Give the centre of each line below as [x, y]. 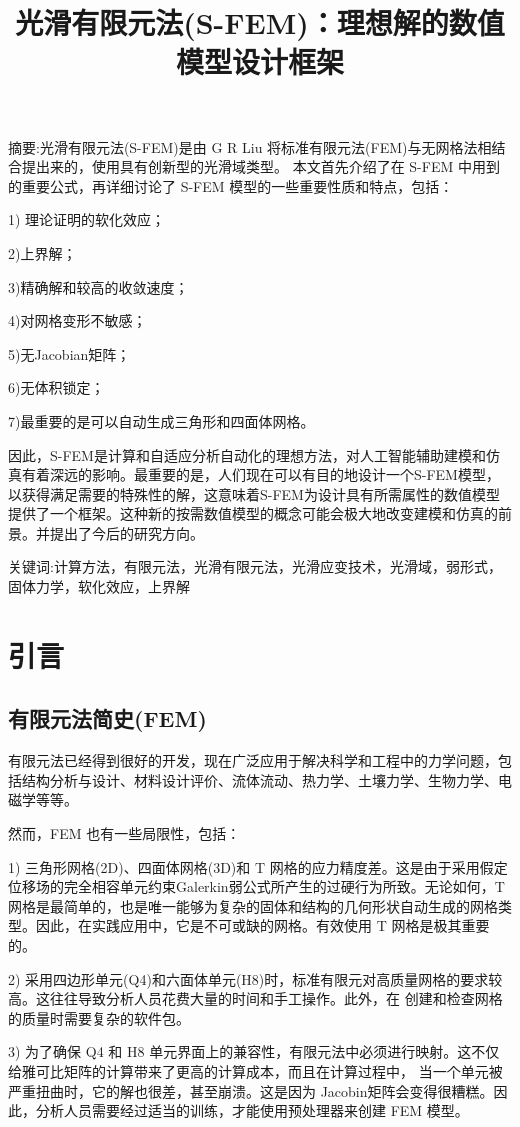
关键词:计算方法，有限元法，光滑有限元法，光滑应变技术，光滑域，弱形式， [255, 566]
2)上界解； [42, 252]
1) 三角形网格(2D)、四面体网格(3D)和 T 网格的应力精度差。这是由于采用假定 [258, 866]
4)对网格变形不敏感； [77, 320]
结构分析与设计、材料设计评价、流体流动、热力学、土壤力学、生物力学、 [259, 779]
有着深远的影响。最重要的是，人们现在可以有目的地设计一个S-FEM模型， [260, 474]
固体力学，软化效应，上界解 [99, 586]
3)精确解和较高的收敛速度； [98, 286]
